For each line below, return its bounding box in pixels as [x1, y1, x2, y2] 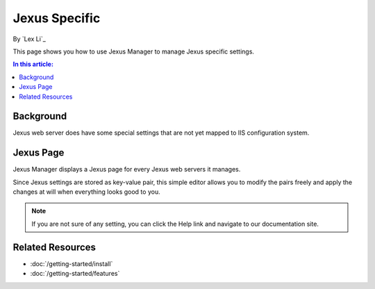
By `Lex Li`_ [12, 35, 47, 43]
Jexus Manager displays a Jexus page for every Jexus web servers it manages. [12, 165, 241, 174]
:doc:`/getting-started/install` [30, 259, 113, 267]
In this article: [12, 60, 53, 69]
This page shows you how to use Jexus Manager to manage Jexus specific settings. [12, 47, 255, 56]
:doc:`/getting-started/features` [30, 270, 120, 278]
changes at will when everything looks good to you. [12, 188, 160, 196]
